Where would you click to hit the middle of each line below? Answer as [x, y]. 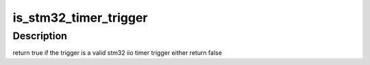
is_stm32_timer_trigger [80, 18]
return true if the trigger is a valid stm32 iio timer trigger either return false [118, 53]
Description [40, 36]
